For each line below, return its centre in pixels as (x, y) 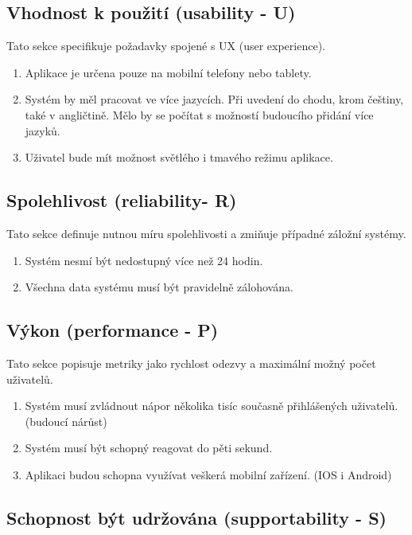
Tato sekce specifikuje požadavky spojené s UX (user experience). (166, 46)
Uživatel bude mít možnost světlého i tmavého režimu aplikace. (179, 157)
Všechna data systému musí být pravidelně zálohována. (159, 287)
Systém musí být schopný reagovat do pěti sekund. (149, 448)
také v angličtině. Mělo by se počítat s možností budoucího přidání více (199, 114)
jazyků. (43, 130)
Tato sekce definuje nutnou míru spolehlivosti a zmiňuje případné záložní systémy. (206, 233)
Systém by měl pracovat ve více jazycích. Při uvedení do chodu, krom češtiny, (214, 99)
